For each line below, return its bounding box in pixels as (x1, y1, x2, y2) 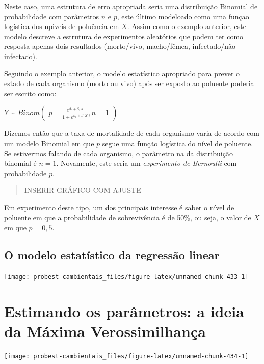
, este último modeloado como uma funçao (117, 11, 249, 21)
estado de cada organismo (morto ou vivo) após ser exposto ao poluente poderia (4, 78, 254, 89)
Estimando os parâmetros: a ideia (4, 300, 244, 321)
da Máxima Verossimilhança (4, 320, 206, 341)
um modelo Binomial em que (4, 137, 94, 148)
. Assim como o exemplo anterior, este (127, 21, 246, 32)
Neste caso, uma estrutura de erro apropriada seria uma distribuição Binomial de (4, 1, 258, 11)
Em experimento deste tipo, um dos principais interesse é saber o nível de (4, 202, 234, 212)
